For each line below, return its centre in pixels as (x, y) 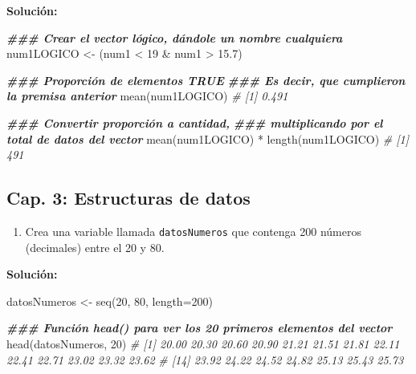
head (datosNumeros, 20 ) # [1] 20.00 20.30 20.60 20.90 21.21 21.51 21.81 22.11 (203, 343)
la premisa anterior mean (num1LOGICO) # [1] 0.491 (147, 96)
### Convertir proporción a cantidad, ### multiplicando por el (195, 122)
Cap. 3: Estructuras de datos (128, 198)
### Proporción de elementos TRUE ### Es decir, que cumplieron (206, 80)
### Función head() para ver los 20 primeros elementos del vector (200, 328)
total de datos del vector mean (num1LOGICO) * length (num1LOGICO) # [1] (208, 138)
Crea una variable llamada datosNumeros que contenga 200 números (193, 231)
